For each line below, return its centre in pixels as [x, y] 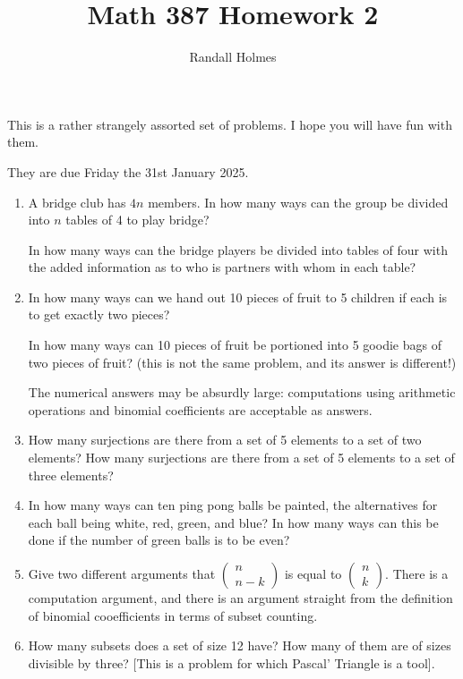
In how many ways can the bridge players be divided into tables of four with [238, 249]
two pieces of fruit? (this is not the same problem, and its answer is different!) [242, 362]
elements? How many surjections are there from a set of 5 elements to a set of [241, 458]
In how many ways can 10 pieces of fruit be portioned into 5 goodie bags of [235, 345]
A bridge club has [77, 202]
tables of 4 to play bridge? [137, 220]
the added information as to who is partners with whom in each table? [222, 267]
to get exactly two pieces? [99, 314]
